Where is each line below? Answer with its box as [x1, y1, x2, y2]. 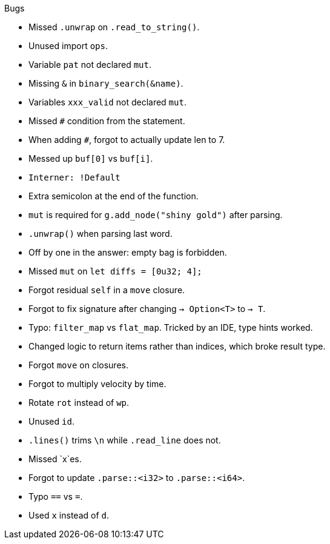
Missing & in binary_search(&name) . [28, 78, 183, 88]
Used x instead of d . [28, 510, 110, 520]
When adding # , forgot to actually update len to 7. [28, 134, 225, 145]
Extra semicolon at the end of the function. [28, 191, 199, 201]
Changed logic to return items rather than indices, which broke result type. [28, 341, 326, 351]
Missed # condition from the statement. [28, 116, 185, 126]
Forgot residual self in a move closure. [28, 285, 185, 295]
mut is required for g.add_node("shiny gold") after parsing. [28, 210, 283, 220]
